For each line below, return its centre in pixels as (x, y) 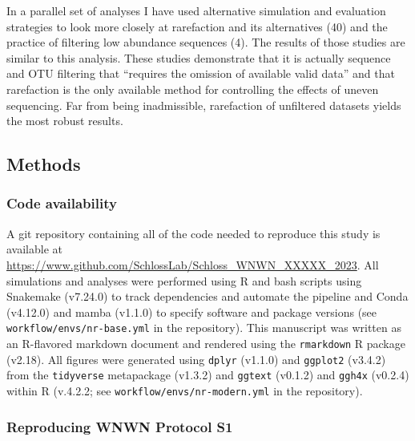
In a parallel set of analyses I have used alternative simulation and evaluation (196, 10)
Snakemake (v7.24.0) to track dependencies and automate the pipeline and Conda (207, 296)
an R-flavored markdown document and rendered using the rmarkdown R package (206, 343)
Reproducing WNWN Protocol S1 (120, 426)
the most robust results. (65, 121)
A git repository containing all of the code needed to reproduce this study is (193, 233)
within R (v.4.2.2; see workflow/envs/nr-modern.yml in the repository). (185, 390)
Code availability (62, 203)
